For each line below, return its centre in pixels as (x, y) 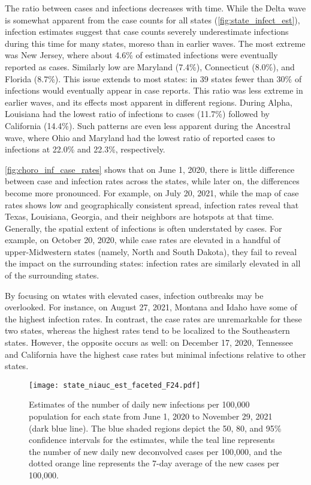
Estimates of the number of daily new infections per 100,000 (139, 404)
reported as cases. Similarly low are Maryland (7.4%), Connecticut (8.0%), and (150, 66)
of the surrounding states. (52, 275)
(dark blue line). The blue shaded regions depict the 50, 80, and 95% (155, 428)
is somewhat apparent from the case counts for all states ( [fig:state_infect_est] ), (153, 20)
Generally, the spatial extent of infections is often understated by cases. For (144, 228)
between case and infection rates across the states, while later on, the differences (152, 181)
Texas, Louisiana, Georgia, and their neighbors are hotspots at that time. (140, 216)
